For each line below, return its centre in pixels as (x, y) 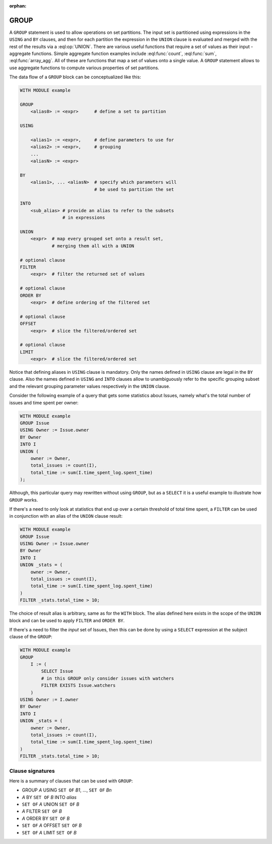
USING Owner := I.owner (49, 700)
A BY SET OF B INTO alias (49, 797)
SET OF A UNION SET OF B (51, 804)
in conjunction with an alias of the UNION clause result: (66, 516)
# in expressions (84, 218)
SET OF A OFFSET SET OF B (52, 825)
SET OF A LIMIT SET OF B (49, 832)
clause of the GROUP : (31, 637)
